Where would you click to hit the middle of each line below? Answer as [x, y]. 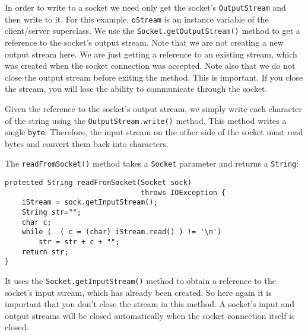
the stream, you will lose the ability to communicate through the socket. [136, 89]
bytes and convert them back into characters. [87, 143]
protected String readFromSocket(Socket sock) [98, 183]
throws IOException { [183, 192]
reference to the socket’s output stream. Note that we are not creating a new [144, 42]
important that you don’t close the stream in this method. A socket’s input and [150, 304]
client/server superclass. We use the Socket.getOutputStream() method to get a [153, 31]
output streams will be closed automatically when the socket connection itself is [150, 315]
